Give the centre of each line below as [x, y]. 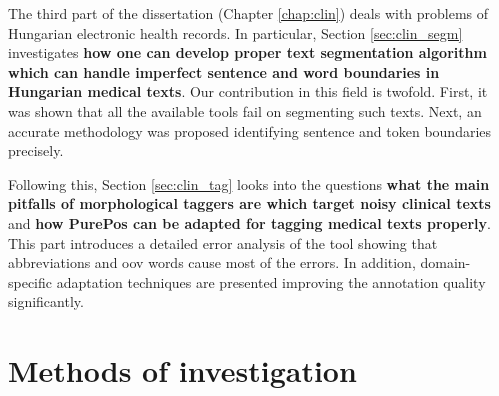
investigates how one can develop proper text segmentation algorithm [247, 52]
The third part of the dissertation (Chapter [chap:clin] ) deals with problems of [248, 13]
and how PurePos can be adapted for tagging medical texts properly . [249, 222]
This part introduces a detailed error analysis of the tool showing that [223, 242]
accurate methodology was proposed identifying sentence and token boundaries [250, 130]
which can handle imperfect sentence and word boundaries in [224, 71]
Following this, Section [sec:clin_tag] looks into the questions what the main [249, 183]
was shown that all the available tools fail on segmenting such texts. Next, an [245, 110]
